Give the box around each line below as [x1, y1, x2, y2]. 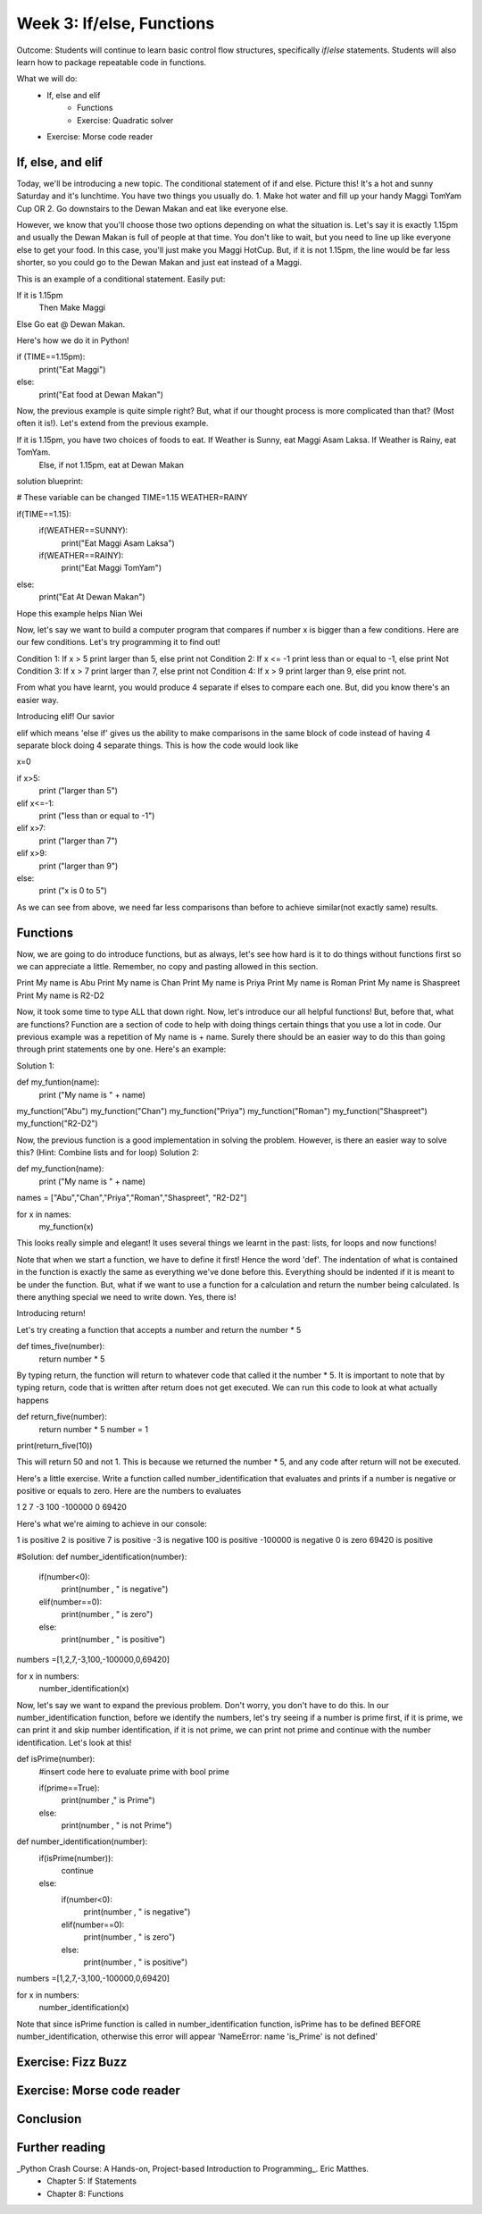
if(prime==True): [38, 1782, 100, 1793]
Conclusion [16, 2111, 82, 2126]
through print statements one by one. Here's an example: [16, 1044, 227, 1054]
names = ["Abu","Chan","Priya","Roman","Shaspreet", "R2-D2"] [16, 1193, 247, 1203]
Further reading [16, 2140, 106, 2155]
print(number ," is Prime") [61, 1795, 155, 1806]
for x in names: [16, 1209, 71, 1220]
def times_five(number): [16, 1341, 105, 1352]
